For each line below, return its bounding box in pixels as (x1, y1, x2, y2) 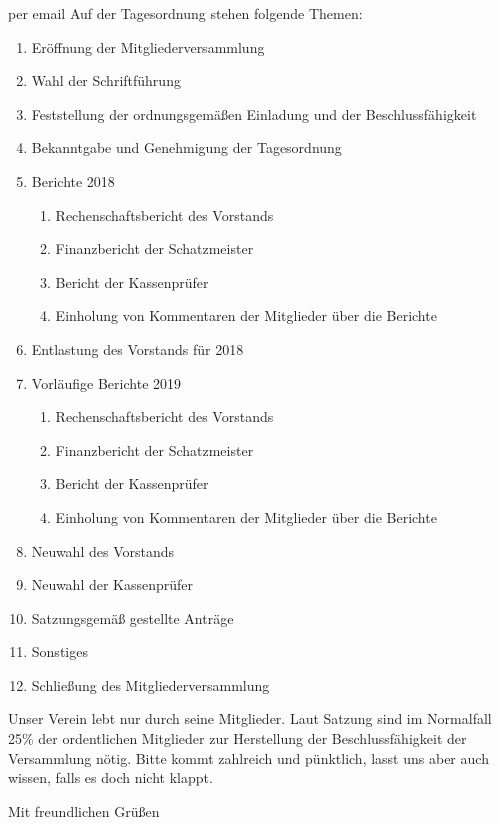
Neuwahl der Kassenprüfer (31, 574, 194, 595)
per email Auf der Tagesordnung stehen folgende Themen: (8, 3, 363, 23)
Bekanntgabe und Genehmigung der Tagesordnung (31, 137, 342, 158)
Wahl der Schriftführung (31, 70, 181, 91)
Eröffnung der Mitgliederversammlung (31, 36, 265, 57)
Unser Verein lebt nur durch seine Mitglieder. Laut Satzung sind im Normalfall (8, 708, 492, 729)
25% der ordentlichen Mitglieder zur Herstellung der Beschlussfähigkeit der (8, 728, 467, 749)
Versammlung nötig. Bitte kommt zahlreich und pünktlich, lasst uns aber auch (8, 747, 489, 768)
